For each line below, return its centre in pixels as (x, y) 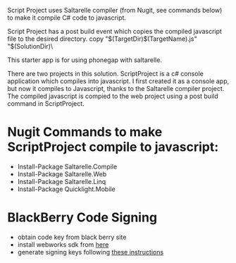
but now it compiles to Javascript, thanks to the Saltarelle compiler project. (116, 88)
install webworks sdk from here (63, 244)
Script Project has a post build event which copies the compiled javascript (114, 31)
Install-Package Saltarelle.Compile (67, 166)
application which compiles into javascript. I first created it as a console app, (118, 81)
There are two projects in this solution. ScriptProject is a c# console (106, 74)
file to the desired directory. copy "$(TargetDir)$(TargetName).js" (102, 39)
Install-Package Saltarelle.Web (62, 174)
